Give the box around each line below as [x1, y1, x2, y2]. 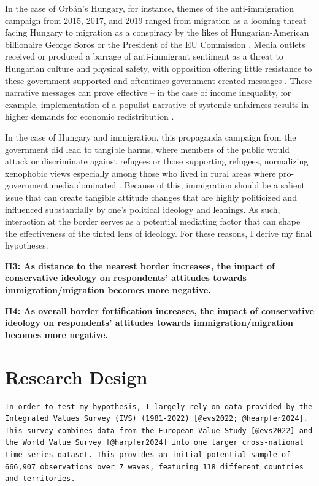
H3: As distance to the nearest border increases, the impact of [5, 259, 275, 272]
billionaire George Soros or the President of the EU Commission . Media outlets [5, 37, 306, 50]
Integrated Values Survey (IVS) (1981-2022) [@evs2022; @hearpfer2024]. [5, 414, 308, 423]
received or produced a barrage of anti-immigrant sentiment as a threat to [5, 50, 283, 63]
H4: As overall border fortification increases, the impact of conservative [5, 304, 314, 317]
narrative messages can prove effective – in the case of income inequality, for [5, 86, 291, 99]
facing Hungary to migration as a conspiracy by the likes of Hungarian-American [5, 26, 309, 39]
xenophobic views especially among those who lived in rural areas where [5, 166, 276, 179]
